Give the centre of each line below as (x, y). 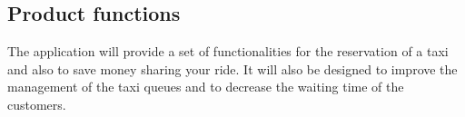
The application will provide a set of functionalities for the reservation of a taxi (228, 51)
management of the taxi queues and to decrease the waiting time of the (206, 87)
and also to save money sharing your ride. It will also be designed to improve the (232, 68)
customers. (37, 104)
